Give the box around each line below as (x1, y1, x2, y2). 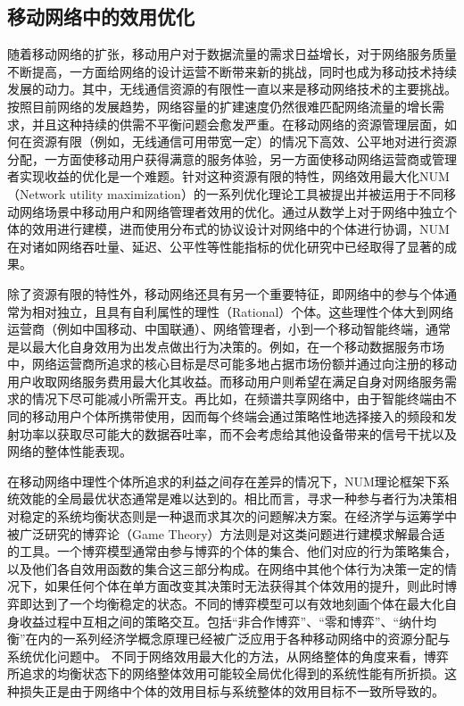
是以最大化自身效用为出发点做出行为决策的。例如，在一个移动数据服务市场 (7, 336, 444, 355)
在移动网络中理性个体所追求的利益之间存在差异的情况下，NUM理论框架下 (7, 471, 437, 490)
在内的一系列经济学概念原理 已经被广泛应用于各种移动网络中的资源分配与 (25, 629, 451, 648)
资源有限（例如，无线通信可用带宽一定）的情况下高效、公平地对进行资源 (31, 132, 457, 151)
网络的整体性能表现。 (7, 442, 132, 461)
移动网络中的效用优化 (7, 3, 195, 30)
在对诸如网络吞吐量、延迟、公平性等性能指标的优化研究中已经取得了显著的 (7, 237, 444, 255)
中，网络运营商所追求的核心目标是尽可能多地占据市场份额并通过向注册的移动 (7, 354, 457, 373)
